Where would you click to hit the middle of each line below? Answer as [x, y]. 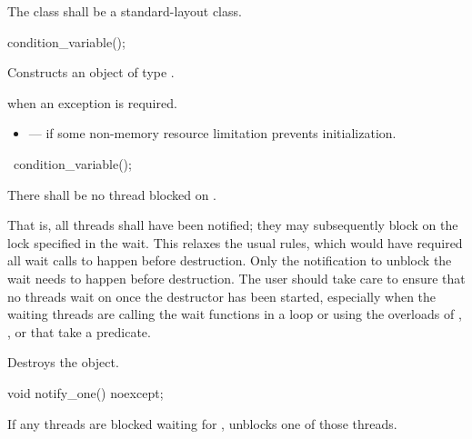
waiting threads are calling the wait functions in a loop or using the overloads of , [235, 314]
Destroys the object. [63, 362]
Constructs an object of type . [91, 72]
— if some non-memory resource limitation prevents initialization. [212, 133]
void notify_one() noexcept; [85, 392]
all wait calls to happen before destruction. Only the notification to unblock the [230, 260]
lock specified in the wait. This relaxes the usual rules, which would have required [235, 242]
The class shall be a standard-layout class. [125, 11]
